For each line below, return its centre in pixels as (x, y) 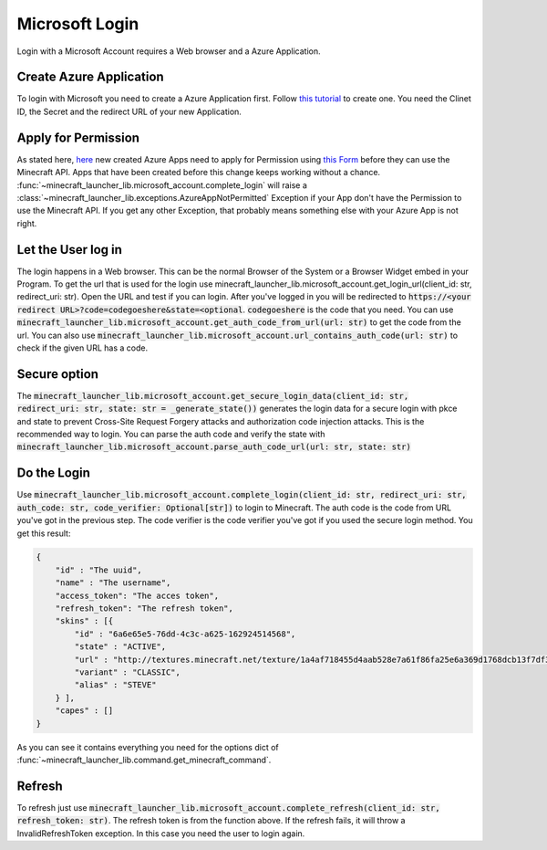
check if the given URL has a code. (83, 348)
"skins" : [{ (84, 621)
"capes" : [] (84, 711)
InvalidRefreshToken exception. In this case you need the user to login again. (161, 833)
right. (27, 223)
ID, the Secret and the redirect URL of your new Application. (129, 111)
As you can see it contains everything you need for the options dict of (148, 747)
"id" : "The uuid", (99, 570)
